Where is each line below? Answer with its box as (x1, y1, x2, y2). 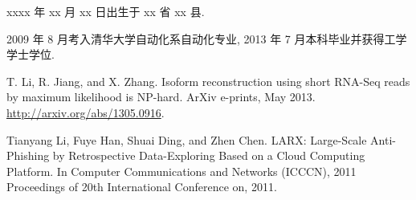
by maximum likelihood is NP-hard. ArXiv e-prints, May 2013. (6, 88, 316, 105)
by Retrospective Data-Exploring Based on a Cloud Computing (52, 147, 365, 164)
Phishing (6, 147, 50, 164)
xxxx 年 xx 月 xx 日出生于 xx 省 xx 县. (6, 3, 205, 19)
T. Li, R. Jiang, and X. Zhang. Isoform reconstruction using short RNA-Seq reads (6, 72, 410, 89)
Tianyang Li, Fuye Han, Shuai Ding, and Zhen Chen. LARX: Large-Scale (6, 131, 367, 148)
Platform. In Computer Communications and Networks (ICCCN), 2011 (6, 162, 357, 179)
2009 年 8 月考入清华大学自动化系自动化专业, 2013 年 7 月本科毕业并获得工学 (6, 30, 407, 47)
